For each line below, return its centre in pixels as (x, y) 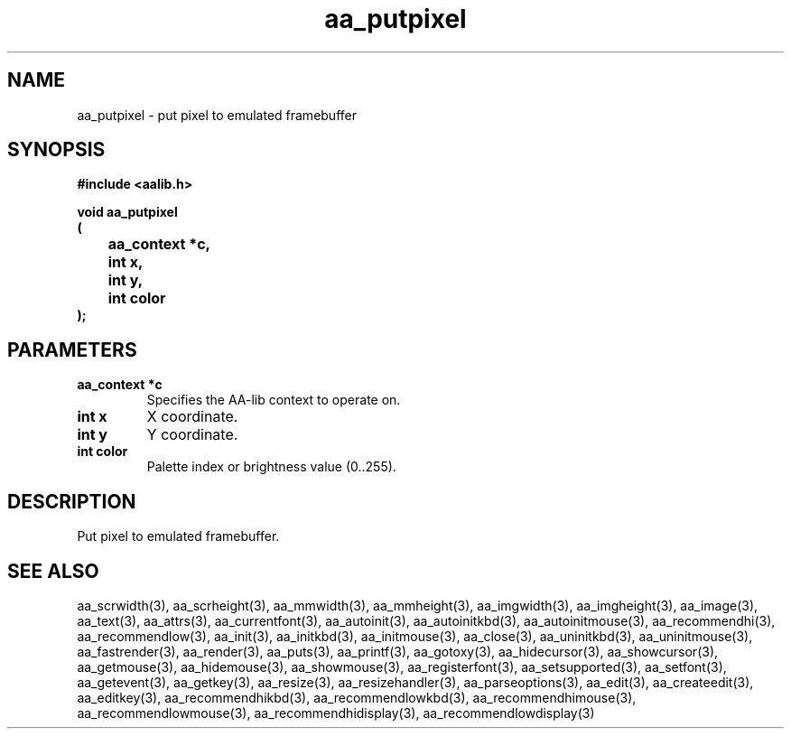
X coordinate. (192, 417)
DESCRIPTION (72, 501)
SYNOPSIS (56, 150)
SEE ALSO (53, 571)
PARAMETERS (72, 349)
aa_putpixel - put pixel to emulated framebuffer (217, 115)
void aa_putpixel (127, 212)
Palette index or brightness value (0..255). (271, 467)
